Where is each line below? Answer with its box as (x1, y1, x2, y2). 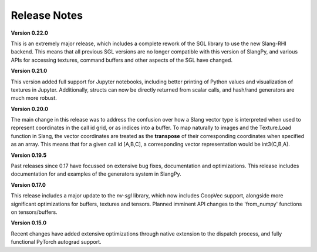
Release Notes (11, 9, 83, 22)
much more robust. (11, 95, 57, 102)
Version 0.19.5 (11, 152, 47, 159)
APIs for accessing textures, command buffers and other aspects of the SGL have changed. (11, 56, 233, 63)
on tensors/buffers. (11, 209, 58, 216)
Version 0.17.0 (11, 181, 46, 188)
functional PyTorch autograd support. (11, 238, 102, 246)
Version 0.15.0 (11, 219, 47, 226)
